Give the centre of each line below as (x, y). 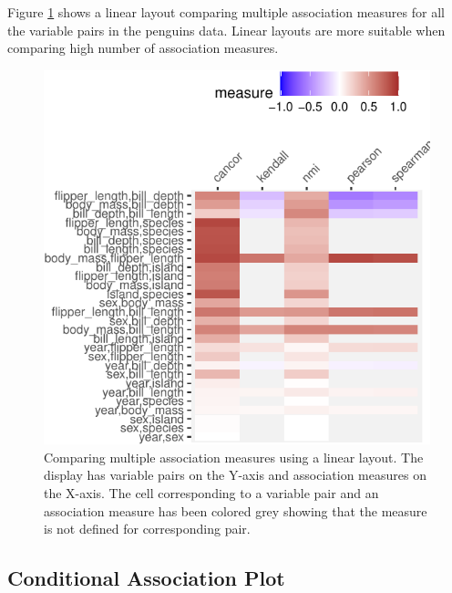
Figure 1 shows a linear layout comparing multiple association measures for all (226, 12)
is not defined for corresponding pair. (147, 529)
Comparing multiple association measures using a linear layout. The (234, 457)
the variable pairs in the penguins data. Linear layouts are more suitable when (226, 30)
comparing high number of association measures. (143, 48)
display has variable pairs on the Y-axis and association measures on (235, 475)
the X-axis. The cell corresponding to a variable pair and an (211, 492)
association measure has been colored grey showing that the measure (236, 510)
